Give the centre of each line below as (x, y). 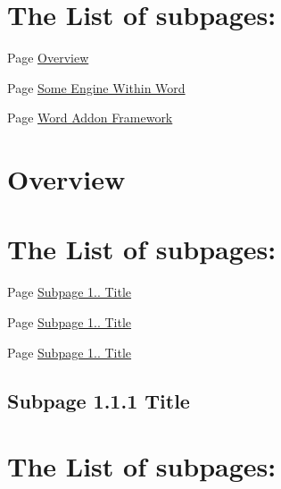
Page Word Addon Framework (90, 118)
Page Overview (48, 58)
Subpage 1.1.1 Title (99, 400)
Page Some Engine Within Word (96, 87)
